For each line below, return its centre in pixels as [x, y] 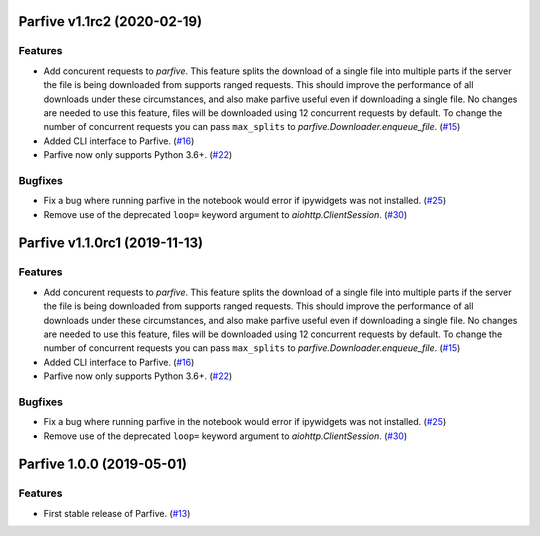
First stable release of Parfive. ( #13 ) [117, 513]
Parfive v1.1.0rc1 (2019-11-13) [111, 243]
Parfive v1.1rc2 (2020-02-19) [110, 21]
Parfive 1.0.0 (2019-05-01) [102, 464]
